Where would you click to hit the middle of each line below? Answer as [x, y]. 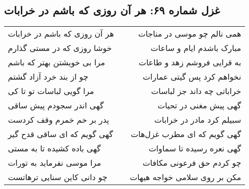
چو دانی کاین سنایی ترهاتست [58, 177]
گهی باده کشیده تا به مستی [54, 148]
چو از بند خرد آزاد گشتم [48, 77]
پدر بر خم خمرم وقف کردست [59, 120]
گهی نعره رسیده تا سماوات [195, 148]
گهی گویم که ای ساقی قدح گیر [61, 134]
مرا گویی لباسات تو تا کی [51, 91]
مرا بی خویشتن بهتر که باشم [57, 62]
